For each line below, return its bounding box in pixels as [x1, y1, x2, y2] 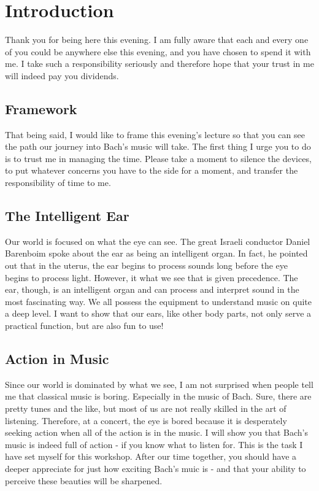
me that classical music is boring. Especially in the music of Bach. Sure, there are [5, 390, 312, 403]
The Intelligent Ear [5, 206, 129, 225]
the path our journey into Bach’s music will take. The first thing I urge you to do [5, 140, 311, 153]
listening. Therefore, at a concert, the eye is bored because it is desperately [5, 414, 287, 427]
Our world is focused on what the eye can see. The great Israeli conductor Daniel [5, 234, 310, 247]
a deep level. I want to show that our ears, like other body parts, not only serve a [5, 307, 312, 320]
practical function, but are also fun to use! [5, 319, 164, 332]
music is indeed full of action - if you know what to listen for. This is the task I [5, 438, 303, 450]
